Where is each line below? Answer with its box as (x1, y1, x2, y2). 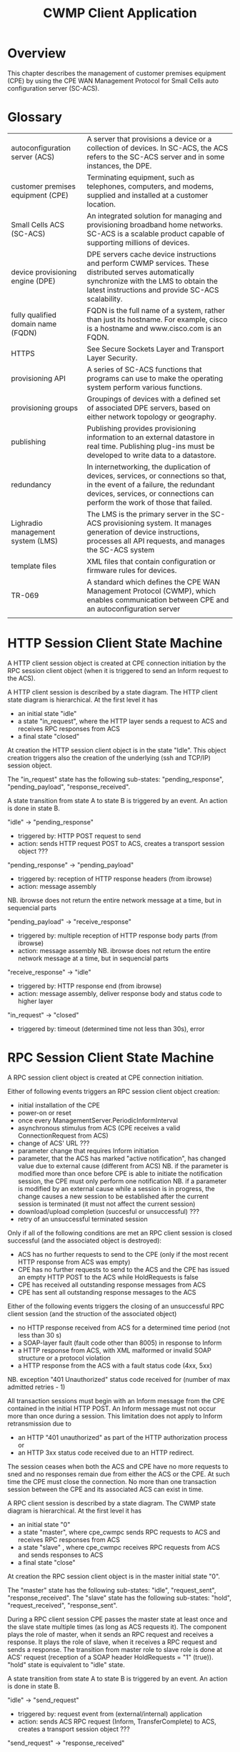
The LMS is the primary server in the (86, 509, 209, 519)
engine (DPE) (11, 276, 56, 286)
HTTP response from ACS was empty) (17, 1258, 131, 1266)
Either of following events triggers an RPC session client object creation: (7, 1087, 220, 1095)
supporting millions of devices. (86, 237, 190, 247)
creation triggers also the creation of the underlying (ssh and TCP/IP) (7, 753, 211, 762)
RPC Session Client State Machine (7, 1050, 214, 1065)
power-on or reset (17, 1108, 71, 1117)
